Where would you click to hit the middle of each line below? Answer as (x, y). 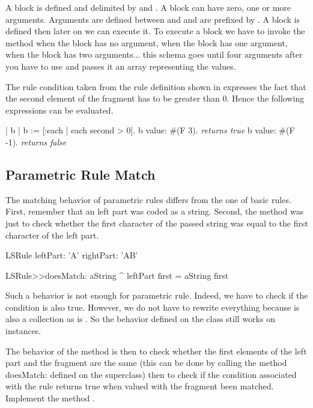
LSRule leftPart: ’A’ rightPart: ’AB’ (72, 255)
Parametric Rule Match (81, 174)
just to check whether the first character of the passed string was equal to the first (157, 223)
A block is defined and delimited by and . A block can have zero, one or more (148, 7)
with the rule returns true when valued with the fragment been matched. (140, 386)
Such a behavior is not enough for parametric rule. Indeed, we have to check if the (157, 295)
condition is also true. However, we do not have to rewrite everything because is (153, 307)
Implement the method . (50, 398)
